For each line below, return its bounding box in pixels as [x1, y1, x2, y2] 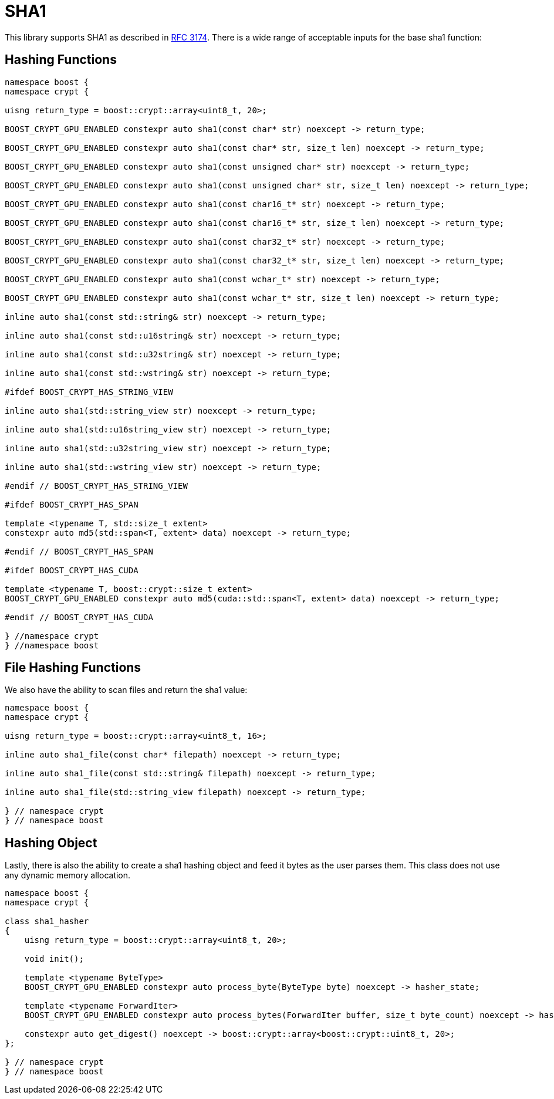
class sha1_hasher [5, 917, 89, 926]
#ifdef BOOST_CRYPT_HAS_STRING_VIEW [5, 387, 173, 397]
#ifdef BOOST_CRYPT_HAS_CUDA [5, 565, 138, 575]
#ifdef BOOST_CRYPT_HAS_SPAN [5, 499, 138, 509]
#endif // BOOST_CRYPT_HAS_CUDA [5, 612, 153, 622]
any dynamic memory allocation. [5, 870, 131, 881]
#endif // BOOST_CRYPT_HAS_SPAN [5, 546, 153, 556]
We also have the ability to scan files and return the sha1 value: [5, 685, 248, 695]
